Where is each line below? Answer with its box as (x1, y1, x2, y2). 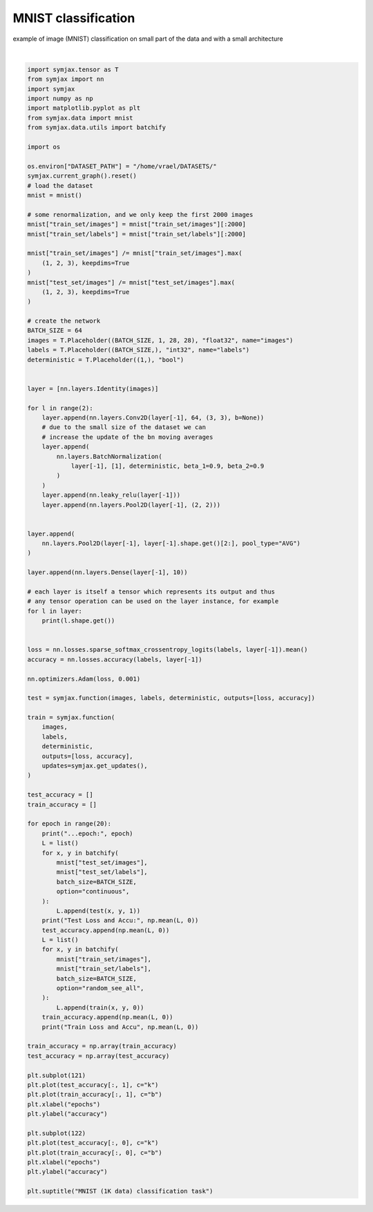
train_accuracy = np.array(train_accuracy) (27, 1042, 178, 1050)
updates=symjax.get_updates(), (41, 762, 148, 770)
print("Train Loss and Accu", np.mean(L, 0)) (41, 1023, 199, 1031)
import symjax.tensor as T (27, 66, 119, 73)
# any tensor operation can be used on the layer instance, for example (27, 598, 279, 605)
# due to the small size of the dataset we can (41, 424, 207, 431)
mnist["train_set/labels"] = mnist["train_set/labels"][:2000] (27, 230, 247, 238)
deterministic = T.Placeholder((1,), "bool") (27, 356, 184, 363)
